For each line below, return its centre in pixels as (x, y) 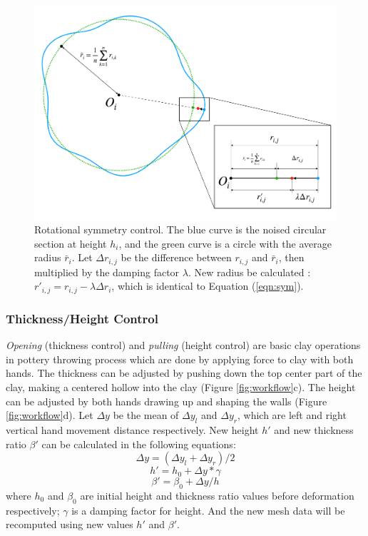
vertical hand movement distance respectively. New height (132, 429)
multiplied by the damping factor (107, 272)
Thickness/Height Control (82, 318)
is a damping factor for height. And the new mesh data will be (208, 510)
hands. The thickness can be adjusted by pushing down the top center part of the (184, 373)
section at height (71, 243)
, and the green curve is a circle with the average (225, 243)
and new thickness (314, 429)
